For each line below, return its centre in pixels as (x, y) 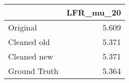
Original (23, 27)
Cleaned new (31, 56)
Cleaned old (29, 42)
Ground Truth (33, 71)
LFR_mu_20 (94, 12)
